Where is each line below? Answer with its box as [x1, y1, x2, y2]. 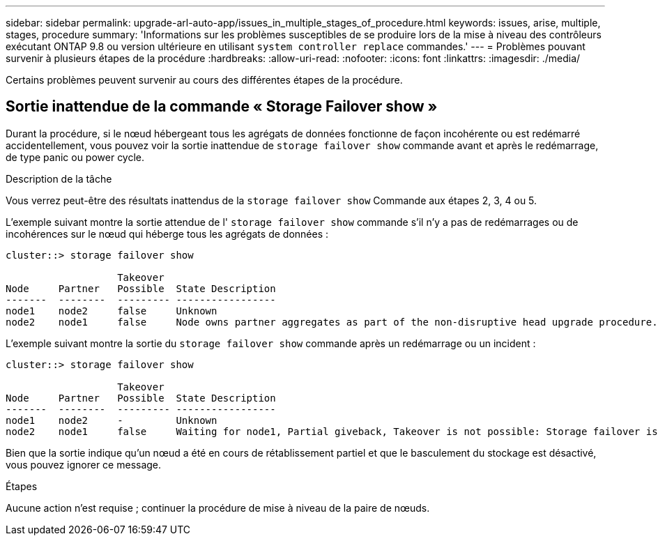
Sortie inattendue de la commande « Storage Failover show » [6, 98, 438, 116]
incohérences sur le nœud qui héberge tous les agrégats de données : [6, 227, 329, 240]
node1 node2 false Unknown [6, 305, 217, 317]
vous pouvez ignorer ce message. [6, 458, 162, 471]
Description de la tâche [6, 172, 112, 185]
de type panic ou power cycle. [6, 151, 145, 163]
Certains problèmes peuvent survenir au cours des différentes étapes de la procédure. [6, 74, 403, 86]
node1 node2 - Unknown [6, 414, 217, 426]
